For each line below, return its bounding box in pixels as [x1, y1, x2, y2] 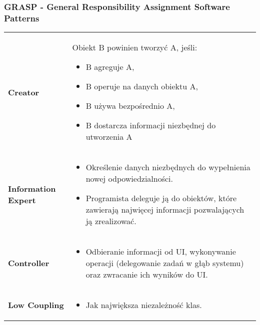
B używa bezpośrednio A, [85, 100, 175, 112]
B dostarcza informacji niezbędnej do [85, 119, 216, 131]
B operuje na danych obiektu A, [85, 80, 198, 92]
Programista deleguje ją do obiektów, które [85, 192, 237, 204]
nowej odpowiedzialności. [85, 173, 173, 185]
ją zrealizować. [85, 215, 136, 227]
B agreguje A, [85, 61, 134, 73]
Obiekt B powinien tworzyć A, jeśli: [72, 41, 197, 53]
